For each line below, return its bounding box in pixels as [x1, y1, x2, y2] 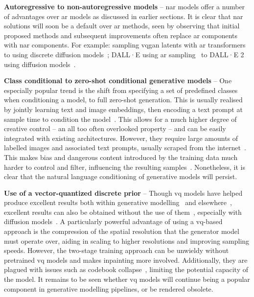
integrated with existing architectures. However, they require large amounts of [4, 133, 238, 143]
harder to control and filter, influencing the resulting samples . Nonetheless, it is [4, 161, 246, 172]
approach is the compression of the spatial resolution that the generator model [4, 226, 239, 236]
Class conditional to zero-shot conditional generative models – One [4, 75, 232, 86]
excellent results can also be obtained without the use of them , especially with [4, 206, 242, 217]
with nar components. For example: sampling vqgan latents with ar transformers [4, 40, 246, 50]
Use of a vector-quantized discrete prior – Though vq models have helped [4, 187, 243, 198]
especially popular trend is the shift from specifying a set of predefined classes [4, 85, 238, 95]
